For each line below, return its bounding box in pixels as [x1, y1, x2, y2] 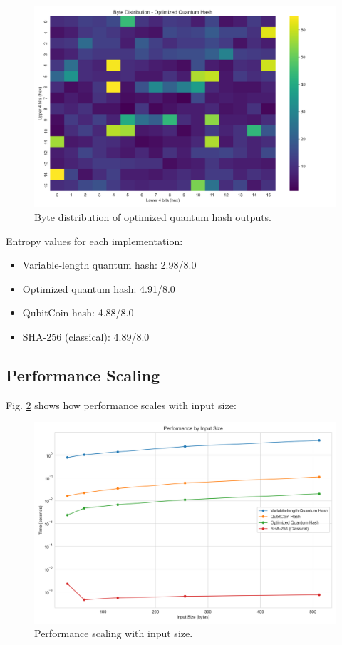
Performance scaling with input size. [34, 626, 193, 641]
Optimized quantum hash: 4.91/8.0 [22, 281, 175, 296]
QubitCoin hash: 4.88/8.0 [22, 305, 134, 320]
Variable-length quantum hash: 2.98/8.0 [22, 257, 197, 272]
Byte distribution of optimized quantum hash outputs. [34, 209, 272, 224]
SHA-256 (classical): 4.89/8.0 [22, 329, 150, 344]
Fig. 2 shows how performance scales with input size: [6, 397, 237, 412]
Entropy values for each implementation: [6, 233, 183, 248]
